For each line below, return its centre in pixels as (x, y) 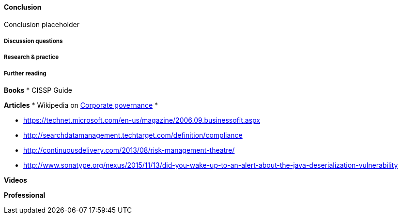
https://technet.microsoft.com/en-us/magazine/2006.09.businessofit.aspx (142, 120)
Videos (15, 180)
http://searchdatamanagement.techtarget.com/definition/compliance (133, 135)
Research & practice (31, 57)
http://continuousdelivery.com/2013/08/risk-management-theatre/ (129, 150)
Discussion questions (33, 41)
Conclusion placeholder (42, 24)
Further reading (25, 73)
